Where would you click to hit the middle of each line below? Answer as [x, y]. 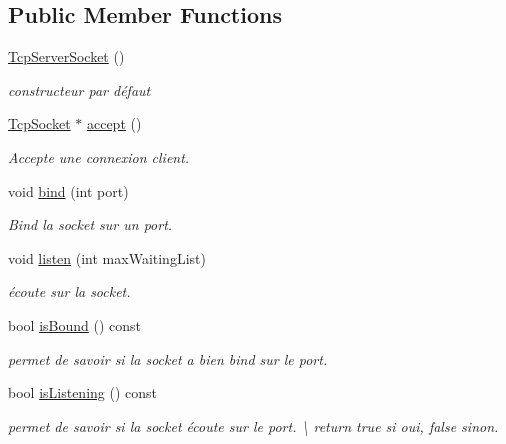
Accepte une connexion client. [99, 156]
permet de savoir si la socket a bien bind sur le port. [168, 358]
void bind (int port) [68, 190]
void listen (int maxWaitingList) [107, 257]
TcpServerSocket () [66, 56]
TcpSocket [39, 123]
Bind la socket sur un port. [90, 224]
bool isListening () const [83, 392]
